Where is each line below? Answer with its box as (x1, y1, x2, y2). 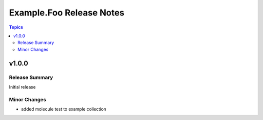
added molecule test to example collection (21, 106, 107, 112)
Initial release (9, 84, 36, 90)
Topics (9, 24, 23, 30)
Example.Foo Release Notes (9, 7, 125, 18)
